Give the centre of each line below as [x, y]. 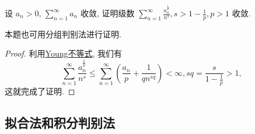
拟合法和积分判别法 [60, 123]
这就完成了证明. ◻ [40, 91]
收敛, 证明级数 [107, 13]
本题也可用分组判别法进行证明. [63, 33]
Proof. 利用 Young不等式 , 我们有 [64, 53]
